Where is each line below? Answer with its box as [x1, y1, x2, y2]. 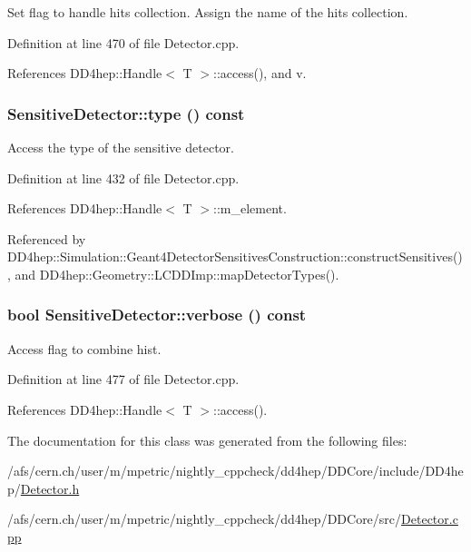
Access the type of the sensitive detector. [7, 138, 234, 156]
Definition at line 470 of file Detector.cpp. [7, 33, 240, 52]
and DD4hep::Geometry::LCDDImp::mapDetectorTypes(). [15, 264, 339, 283]
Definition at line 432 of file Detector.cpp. [7, 168, 240, 187]
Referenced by [7, 229, 86, 248]
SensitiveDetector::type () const [7, 102, 245, 124]
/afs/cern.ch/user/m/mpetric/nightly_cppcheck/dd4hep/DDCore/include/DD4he [7, 461, 464, 480]
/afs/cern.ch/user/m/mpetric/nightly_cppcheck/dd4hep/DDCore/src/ [7, 509, 402, 528]
